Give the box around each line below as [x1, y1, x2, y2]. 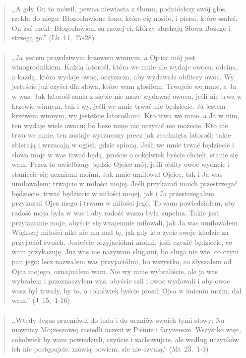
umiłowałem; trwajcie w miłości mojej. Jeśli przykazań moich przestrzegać [11, 178, 238, 189]
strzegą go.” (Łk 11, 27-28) [11, 32, 95, 43]
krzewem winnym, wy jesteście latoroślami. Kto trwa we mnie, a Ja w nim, [11, 110, 240, 121]
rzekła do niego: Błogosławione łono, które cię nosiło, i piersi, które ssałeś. [11, 13, 238, 23]
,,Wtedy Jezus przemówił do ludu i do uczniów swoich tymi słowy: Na [11, 314, 225, 325]
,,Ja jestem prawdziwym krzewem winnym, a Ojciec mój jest [11, 52, 195, 62]
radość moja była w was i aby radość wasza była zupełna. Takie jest [11, 208, 219, 218]
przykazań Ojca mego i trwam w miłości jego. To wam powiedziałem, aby [11, 198, 236, 208]
